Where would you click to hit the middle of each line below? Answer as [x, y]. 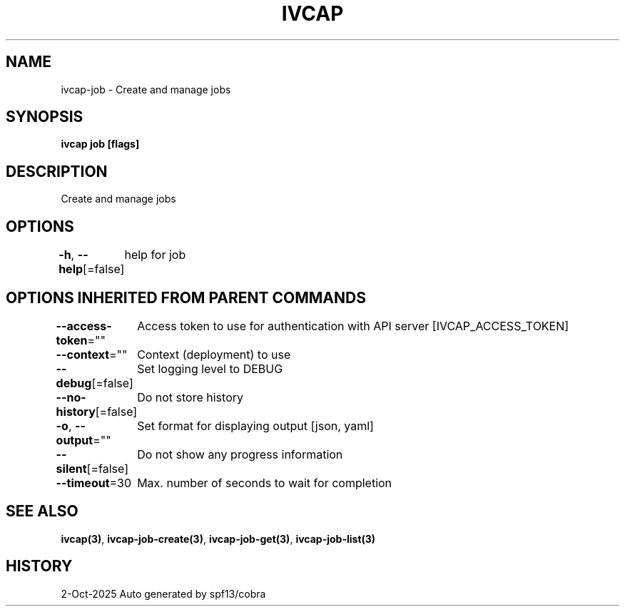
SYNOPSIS [45, 117]
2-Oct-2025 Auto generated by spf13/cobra [163, 593]
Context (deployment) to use [214, 354]
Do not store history [190, 397]
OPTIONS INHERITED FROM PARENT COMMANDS [186, 297]
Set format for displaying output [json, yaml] [255, 425]
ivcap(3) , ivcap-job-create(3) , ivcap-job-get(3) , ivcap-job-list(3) [218, 539]
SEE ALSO [42, 511]
